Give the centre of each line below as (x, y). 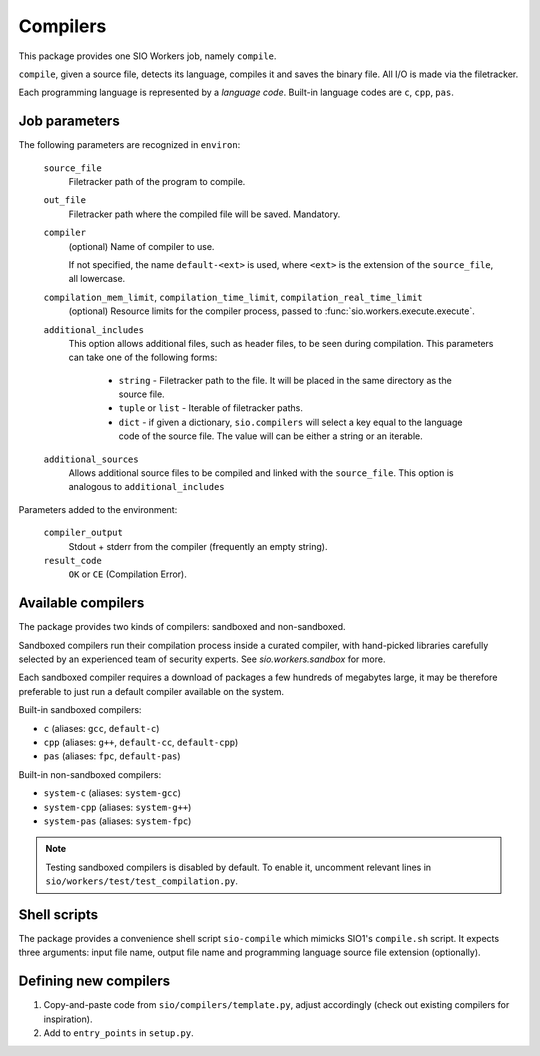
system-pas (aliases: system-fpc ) (117, 821)
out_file (65, 200)
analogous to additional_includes (146, 487)
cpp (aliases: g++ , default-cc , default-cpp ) (141, 742)
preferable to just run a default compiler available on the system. (151, 691)
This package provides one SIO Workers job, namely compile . (147, 56)
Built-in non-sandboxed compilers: (90, 774)
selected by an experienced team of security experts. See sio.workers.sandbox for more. (202, 659)
